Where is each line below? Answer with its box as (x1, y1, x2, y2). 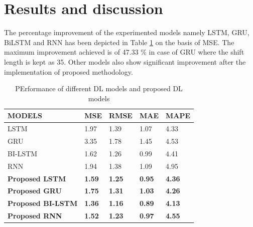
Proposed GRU (8, 185, 62, 196)
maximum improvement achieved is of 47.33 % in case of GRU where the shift (4, 47, 244, 57)
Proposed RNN (8, 210, 62, 221)
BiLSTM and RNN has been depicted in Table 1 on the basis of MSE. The (4, 37, 234, 47)
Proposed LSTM (8, 173, 66, 183)
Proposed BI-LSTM (8, 198, 78, 208)
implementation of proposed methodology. (4, 66, 133, 77)
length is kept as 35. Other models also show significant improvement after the (4, 56, 246, 67)
